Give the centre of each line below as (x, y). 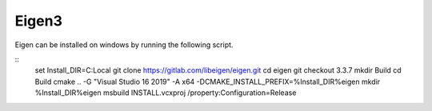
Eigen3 (39, 21)
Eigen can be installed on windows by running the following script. (124, 45)
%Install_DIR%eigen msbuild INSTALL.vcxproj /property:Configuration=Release (166, 93)
